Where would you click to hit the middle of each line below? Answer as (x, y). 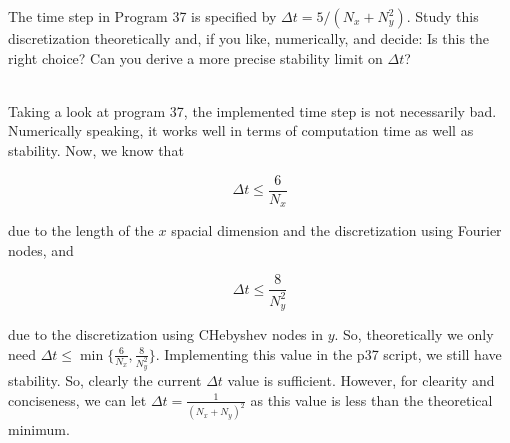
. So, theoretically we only (414, 334)
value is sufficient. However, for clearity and (361, 380)
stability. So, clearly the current (105, 380)
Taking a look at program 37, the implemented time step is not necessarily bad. (252, 110)
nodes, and (41, 249)
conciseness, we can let (77, 399)
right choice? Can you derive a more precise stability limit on (195, 57)
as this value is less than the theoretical (371, 399)
